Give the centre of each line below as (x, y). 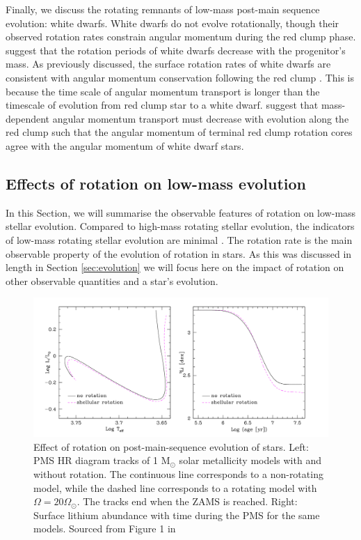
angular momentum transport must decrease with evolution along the (201, 118)
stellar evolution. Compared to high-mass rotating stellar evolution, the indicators (180, 226)
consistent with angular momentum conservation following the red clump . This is (180, 77)
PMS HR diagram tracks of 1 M (102, 460)
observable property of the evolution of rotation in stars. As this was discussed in (179, 253)
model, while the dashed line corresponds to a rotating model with (175, 487)
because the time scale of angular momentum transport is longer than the (163, 91)
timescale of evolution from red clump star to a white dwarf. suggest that (162, 105)
